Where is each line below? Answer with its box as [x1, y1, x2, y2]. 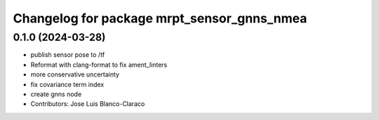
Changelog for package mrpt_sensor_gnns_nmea [13, 11, 307, 26]
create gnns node [30, 90, 82, 98]
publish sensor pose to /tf [30, 51, 105, 59]
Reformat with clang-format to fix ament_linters [30, 60, 168, 69]
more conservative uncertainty [30, 70, 119, 79]
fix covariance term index [30, 80, 105, 88]
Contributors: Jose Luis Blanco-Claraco [30, 100, 145, 108]
